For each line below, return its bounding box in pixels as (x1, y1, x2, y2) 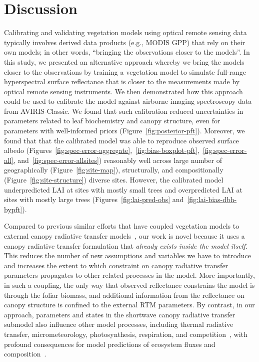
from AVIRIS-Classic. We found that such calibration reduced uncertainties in (4, 105, 243, 116)
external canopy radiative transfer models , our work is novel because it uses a (4, 231, 245, 241)
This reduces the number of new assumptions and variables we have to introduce (4, 250, 251, 261)
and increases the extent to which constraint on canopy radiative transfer (4, 260, 228, 270)
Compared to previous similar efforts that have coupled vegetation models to (4, 221, 239, 231)
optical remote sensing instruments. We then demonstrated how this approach (4, 86, 243, 96)
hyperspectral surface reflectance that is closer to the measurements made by (4, 76, 240, 87)
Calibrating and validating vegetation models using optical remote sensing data (4, 27, 247, 38)
